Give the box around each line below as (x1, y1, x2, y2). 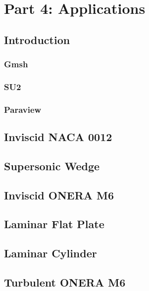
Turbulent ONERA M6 (4, 274, 126, 290)
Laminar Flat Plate (4, 216, 104, 232)
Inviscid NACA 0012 (4, 129, 112, 145)
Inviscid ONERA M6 (4, 187, 114, 202)
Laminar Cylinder (4, 245, 97, 261)
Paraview (4, 103, 42, 115)
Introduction (4, 32, 70, 47)
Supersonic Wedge (4, 158, 100, 173)
